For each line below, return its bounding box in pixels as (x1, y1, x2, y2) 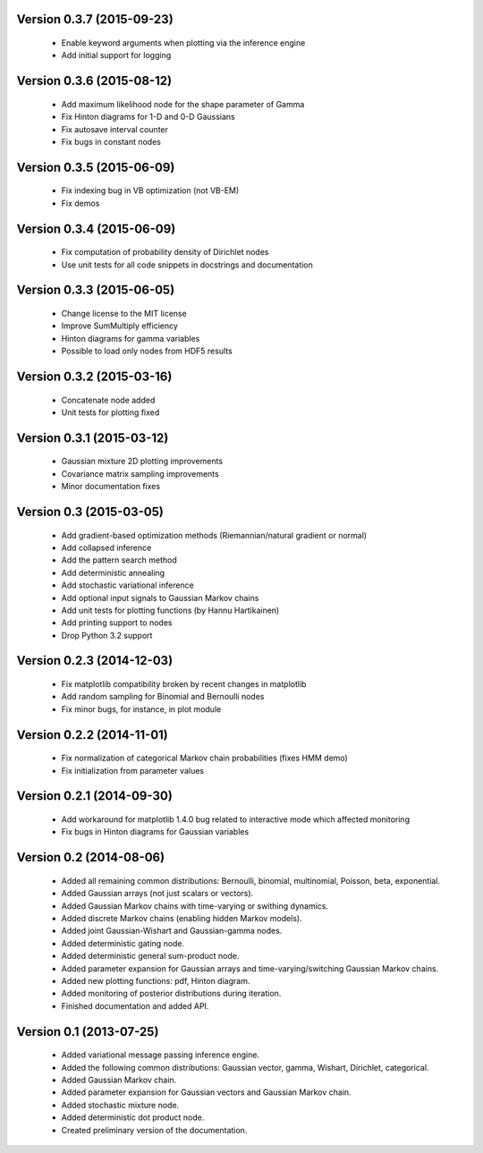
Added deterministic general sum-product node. (61, 951, 240, 962)
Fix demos (61, 198, 100, 208)
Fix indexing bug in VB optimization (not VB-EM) (61, 185, 240, 196)
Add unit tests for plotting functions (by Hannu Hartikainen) (61, 605, 280, 615)
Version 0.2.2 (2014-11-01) (16, 727, 169, 742)
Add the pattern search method (61, 555, 178, 565)
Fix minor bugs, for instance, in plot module (61, 703, 222, 715)
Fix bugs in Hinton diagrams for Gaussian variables (61, 827, 250, 837)
